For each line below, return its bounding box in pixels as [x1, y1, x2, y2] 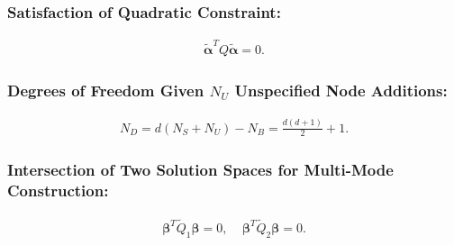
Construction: [7, 179, 109, 202]
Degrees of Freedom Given [7, 78, 204, 101]
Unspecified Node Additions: [234, 78, 448, 101]
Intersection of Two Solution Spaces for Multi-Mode [7, 159, 394, 181]
